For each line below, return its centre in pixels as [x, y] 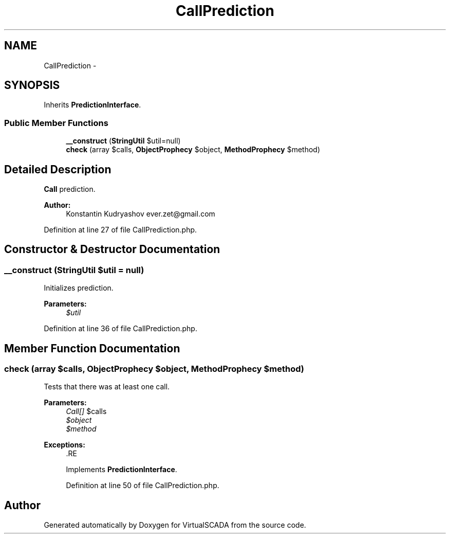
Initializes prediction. [79, 288]
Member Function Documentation [92, 348]
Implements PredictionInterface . [121, 470]
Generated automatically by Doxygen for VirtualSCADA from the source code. [175, 525]
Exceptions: [64, 445]
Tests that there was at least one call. [107, 387]
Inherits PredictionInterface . [92, 105]
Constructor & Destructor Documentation [112, 249]
